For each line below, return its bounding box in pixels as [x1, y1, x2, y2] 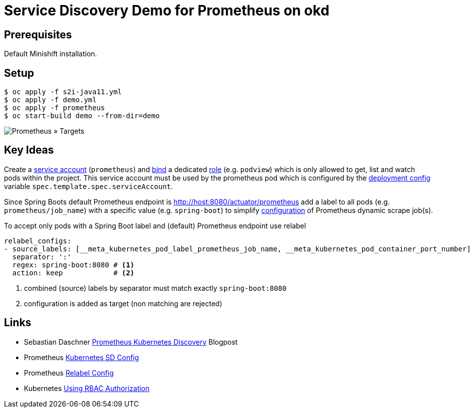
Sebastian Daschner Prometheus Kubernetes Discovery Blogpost [24, 337, 238, 346]
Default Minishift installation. [4, 49, 97, 58]
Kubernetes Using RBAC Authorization [24, 384, 150, 393]
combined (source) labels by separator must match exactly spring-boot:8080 [24, 283, 287, 292]
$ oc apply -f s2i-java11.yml [4, 88, 122, 96]
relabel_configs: [4, 236, 71, 245]
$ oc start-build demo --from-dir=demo [4, 112, 160, 120]
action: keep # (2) [12, 268, 135, 277]
